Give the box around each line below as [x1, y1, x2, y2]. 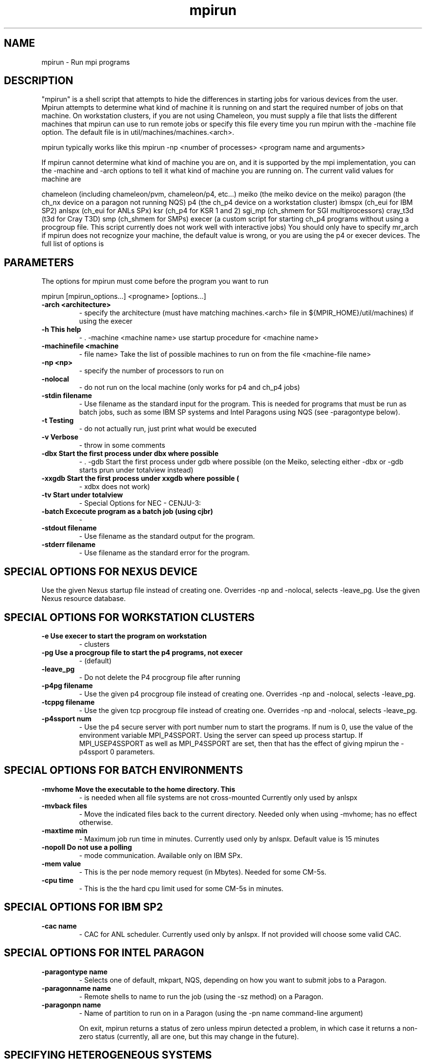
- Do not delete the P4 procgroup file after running [79, 673, 241, 681]
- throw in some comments [79, 441, 165, 450]
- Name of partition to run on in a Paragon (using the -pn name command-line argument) [79, 1008, 363, 1017]
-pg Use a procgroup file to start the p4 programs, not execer [41, 648, 243, 657]
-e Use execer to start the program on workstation [41, 631, 207, 640]
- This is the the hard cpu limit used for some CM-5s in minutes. [79, 884, 284, 893]
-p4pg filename [41, 681, 93, 690]
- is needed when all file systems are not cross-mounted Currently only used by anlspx [79, 793, 357, 802]
